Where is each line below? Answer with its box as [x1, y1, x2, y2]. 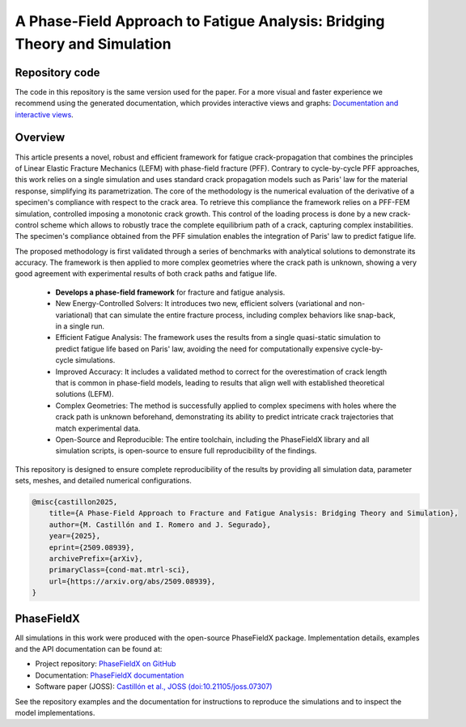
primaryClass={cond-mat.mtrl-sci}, [49, 565, 190, 575]
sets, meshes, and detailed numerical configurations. [15, 476, 192, 486]
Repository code [15, 66, 100, 79]
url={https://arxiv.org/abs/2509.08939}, [49, 576, 216, 586]
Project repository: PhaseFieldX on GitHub [35, 659, 176, 669]
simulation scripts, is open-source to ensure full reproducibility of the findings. [55, 446, 317, 456]
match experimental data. [55, 423, 141, 433]
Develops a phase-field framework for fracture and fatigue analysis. [55, 287, 286, 297]
